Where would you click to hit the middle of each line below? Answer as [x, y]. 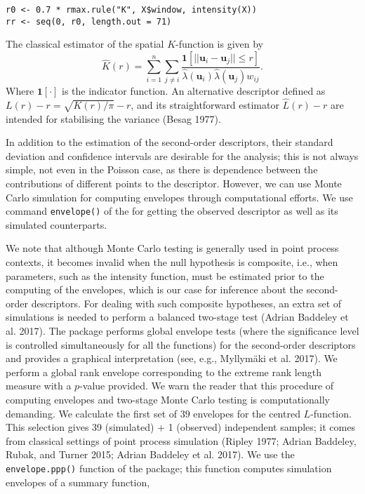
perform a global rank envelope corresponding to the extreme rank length [164, 372]
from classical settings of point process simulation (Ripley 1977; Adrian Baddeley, [181, 440]
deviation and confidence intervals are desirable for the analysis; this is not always [182, 155]
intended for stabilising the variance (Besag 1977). [113, 118]
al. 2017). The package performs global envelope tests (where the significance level [182, 330]
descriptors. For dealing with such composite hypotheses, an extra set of [186, 303]
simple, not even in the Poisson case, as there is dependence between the [162, 169]
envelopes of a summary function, [78, 482]
